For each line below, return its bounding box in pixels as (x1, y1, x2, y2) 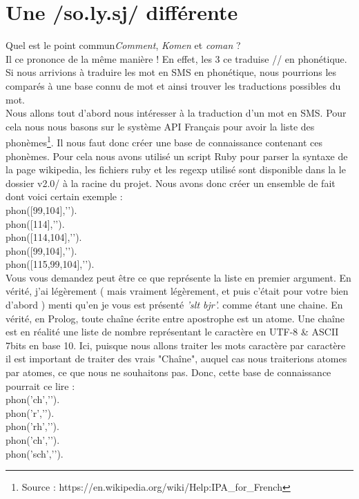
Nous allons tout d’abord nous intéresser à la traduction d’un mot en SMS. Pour (6, 106, 347, 120)
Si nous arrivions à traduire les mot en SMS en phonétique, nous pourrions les (6, 65, 337, 79)
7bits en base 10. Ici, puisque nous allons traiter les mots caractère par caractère (6, 337, 346, 352)
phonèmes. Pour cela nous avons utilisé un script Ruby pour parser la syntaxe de (6, 148, 348, 163)
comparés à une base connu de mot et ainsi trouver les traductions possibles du (6, 78, 341, 92)
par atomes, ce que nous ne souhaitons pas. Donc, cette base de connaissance (6, 365, 331, 380)
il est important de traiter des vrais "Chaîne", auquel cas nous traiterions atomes (6, 351, 347, 366)
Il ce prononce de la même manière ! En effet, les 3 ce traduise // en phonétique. (6, 51, 347, 66)
